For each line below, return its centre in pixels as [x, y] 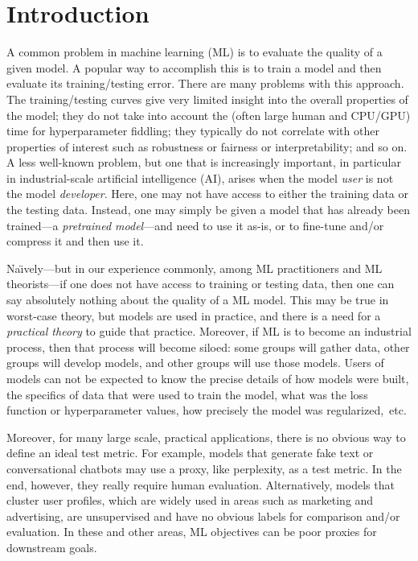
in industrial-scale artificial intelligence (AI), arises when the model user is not [200, 177]
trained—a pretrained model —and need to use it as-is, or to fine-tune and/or [195, 225]
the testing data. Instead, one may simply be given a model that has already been [208, 210]
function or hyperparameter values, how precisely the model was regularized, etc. [207, 410]
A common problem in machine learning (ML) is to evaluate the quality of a [195, 52]
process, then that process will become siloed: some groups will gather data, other [208, 346]
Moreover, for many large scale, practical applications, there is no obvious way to [206, 437]
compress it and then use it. [75, 241]
